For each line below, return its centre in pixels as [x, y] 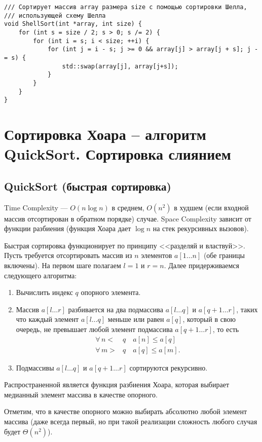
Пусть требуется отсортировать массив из [68, 255]
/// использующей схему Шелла [55, 15]
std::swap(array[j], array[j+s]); [120, 66]
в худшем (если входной [211, 207]
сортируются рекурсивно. [169, 367]
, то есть [226, 329]
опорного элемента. [111, 292]
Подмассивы [35, 367]
